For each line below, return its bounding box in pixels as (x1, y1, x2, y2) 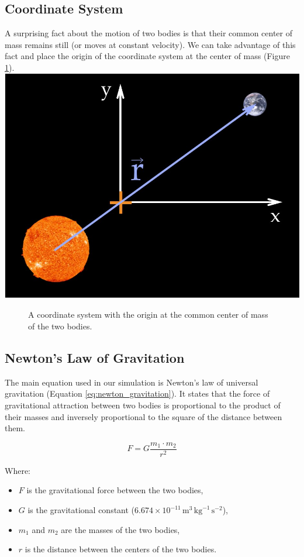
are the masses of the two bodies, (61, 523, 180, 535)
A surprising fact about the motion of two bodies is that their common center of (5, 27, 293, 39)
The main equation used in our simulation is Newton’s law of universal (5, 376, 258, 388)
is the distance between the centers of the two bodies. (25, 543, 217, 555)
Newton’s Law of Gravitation (5, 348, 185, 366)
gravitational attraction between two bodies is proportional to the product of (5, 398, 281, 411)
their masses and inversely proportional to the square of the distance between (5, 410, 282, 422)
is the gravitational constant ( (27, 504, 135, 516)
